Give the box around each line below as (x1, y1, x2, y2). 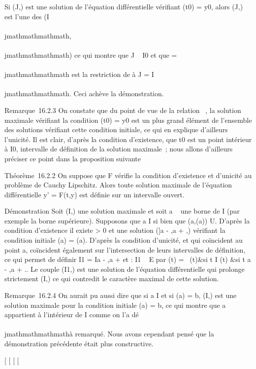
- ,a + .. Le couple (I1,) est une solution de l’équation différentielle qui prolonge (4, 263, 245, 274)
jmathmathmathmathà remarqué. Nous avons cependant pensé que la (4, 329, 214, 339)
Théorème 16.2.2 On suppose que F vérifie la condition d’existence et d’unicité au (4, 170, 252, 180)
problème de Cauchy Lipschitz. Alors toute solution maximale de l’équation (4, 180, 232, 190)
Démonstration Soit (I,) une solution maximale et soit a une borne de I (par (4, 206, 240, 216)
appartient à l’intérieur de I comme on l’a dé (4, 309, 139, 320)
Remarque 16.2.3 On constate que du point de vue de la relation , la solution (4, 105, 241, 115)
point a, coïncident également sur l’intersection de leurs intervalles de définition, (4, 244, 246, 255)
